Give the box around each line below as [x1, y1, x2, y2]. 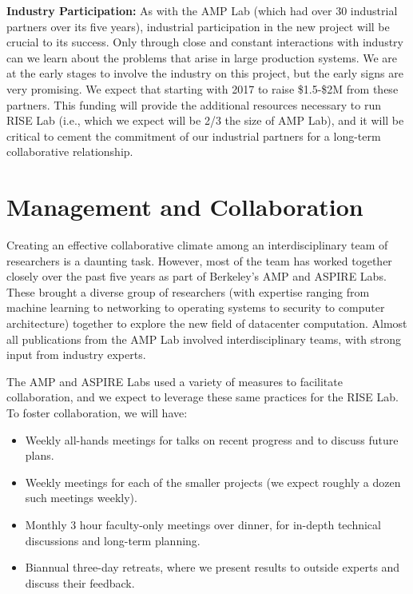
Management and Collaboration [6, 190, 363, 223]
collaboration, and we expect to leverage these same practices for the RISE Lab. [6, 389, 399, 405]
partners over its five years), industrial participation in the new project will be [6, 18, 390, 34]
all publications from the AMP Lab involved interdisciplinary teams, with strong [6, 330, 402, 347]
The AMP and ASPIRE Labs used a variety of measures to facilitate [6, 373, 343, 389]
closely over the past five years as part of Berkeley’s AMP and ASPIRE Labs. [6, 268, 387, 285]
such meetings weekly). [25, 489, 137, 506]
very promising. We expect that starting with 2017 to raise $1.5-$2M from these [6, 80, 399, 97]
